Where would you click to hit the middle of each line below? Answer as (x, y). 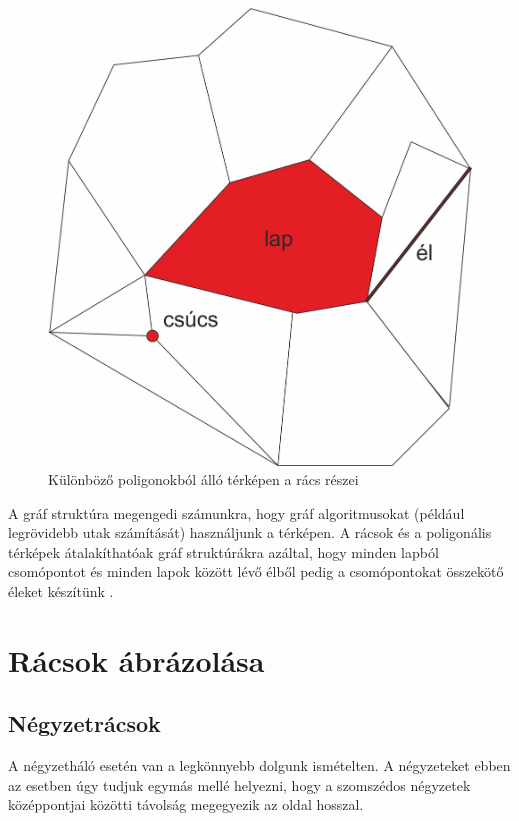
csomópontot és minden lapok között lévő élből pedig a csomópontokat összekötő (256, 571)
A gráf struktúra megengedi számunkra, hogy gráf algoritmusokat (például (236, 512)
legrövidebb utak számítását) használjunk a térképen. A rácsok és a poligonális (250, 532)
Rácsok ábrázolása (136, 659)
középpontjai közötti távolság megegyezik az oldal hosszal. (186, 804)
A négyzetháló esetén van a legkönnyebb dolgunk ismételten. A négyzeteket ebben (259, 765)
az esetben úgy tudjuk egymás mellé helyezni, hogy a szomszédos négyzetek (239, 784)
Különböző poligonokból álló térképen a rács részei (203, 479)
